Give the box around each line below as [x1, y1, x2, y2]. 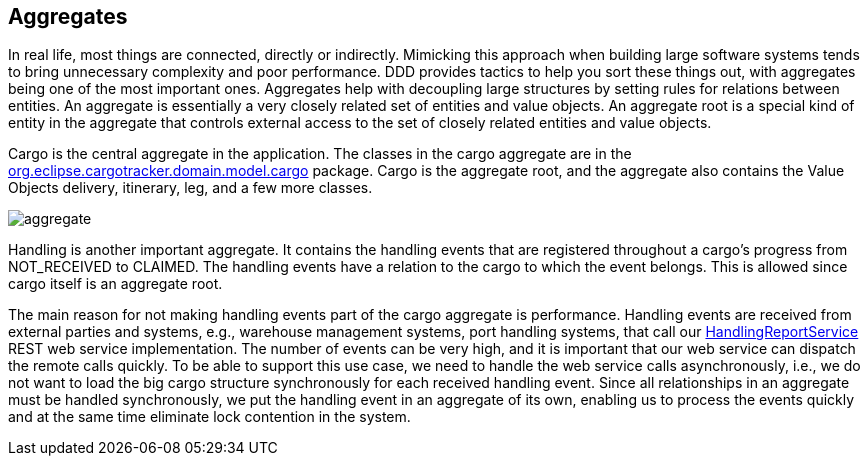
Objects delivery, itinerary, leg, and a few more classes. [8, 179, 373, 197]
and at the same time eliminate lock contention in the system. [8, 408, 411, 426]
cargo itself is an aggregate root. [8, 275, 223, 293]
